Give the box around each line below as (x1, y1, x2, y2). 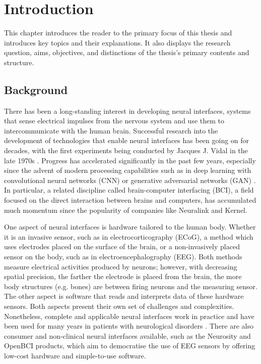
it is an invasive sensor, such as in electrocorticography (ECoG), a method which (4, 231, 253, 242)
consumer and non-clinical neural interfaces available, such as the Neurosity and (4, 330, 251, 341)
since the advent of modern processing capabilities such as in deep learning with (4, 165, 251, 175)
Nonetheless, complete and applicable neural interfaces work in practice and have (4, 310, 254, 321)
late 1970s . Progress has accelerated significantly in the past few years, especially (4, 155, 256, 165)
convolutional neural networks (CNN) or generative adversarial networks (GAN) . (4, 174, 256, 185)
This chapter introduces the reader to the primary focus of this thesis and (4, 27, 232, 38)
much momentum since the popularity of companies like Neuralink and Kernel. (4, 204, 247, 215)
